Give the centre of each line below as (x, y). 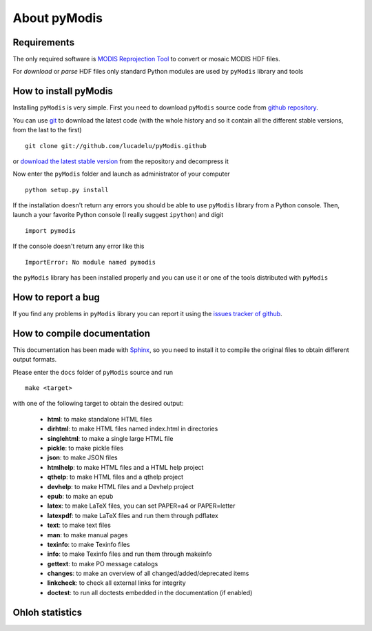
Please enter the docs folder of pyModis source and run (93, 372)
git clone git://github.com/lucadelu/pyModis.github (116, 146)
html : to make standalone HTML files (100, 419)
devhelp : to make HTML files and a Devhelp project (121, 486)
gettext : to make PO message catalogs (103, 563)
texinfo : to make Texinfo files (89, 544)
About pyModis (58, 18)
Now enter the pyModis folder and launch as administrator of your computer (121, 174)
